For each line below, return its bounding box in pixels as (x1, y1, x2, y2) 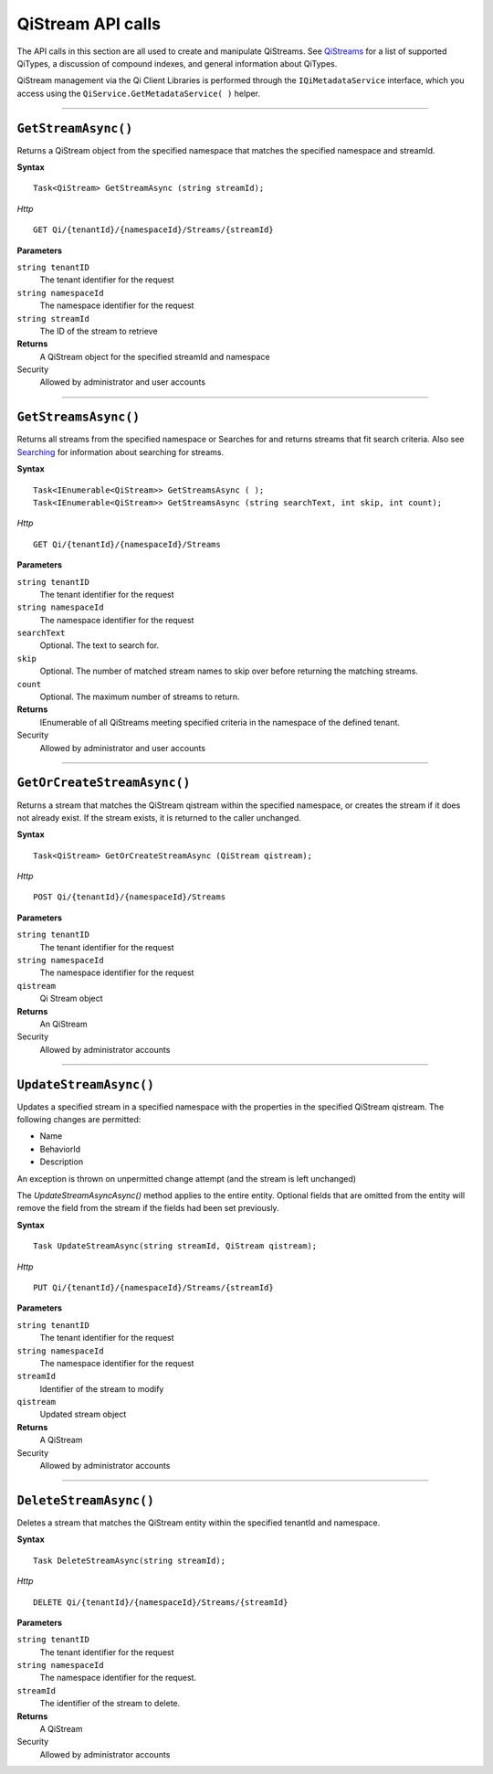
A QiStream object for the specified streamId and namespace (39, 351, 270, 362)
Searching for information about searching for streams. (16, 446, 224, 457)
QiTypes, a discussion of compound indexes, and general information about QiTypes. (16, 58, 338, 69)
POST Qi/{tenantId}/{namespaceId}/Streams (33, 892, 226, 902)
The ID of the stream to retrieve (39, 325, 159, 336)
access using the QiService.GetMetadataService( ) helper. (16, 88, 260, 99)
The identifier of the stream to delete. (39, 1698, 181, 1709)
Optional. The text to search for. (39, 640, 160, 651)
